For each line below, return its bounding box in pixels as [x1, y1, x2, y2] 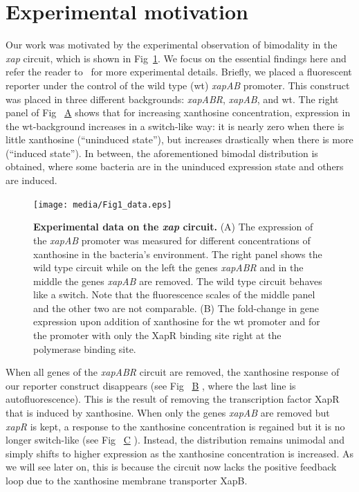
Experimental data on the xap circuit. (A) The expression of [33, 219, 313, 234]
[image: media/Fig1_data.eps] [33, 199, 172, 210]
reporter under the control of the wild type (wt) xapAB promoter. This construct [6, 78, 350, 92]
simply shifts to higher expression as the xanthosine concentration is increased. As [6, 446, 353, 460]
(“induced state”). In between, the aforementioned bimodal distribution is [6, 145, 318, 160]
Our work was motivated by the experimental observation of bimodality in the [6, 37, 338, 52]
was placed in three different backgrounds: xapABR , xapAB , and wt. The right [6, 91, 339, 106]
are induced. [6, 173, 57, 188]
